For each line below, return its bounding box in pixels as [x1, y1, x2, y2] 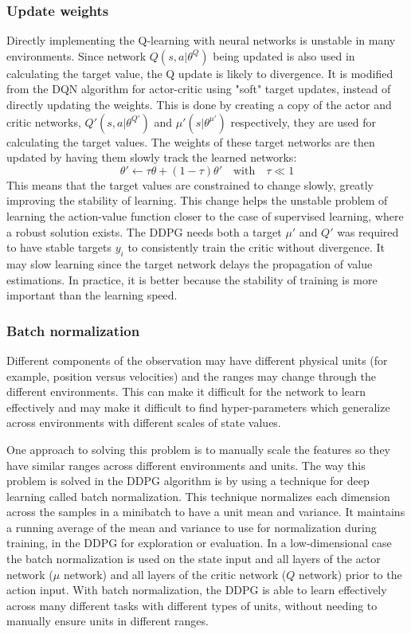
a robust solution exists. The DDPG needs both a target [6, 223, 282, 240]
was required [337, 223, 399, 240]
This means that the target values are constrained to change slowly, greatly [6, 176, 374, 193]
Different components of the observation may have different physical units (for [6, 351, 388, 368]
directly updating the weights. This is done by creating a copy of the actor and [6, 96, 392, 112]
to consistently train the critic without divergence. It [127, 239, 386, 256]
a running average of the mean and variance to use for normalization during [6, 519, 377, 535]
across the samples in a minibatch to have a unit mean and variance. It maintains [6, 503, 405, 520]
